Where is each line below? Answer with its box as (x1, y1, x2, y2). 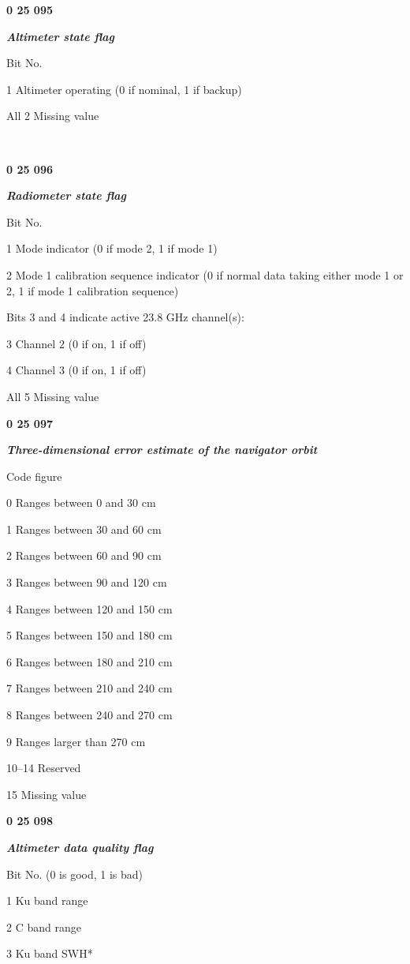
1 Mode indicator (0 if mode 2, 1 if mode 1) (6, 240, 218, 257)
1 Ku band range (6, 892, 88, 909)
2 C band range (6, 918, 81, 935)
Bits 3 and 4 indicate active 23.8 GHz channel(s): (6, 309, 244, 325)
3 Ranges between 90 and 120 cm (6, 574, 167, 591)
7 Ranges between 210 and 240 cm (6, 680, 173, 696)
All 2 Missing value (6, 107, 99, 124)
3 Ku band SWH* (6, 945, 93, 962)
